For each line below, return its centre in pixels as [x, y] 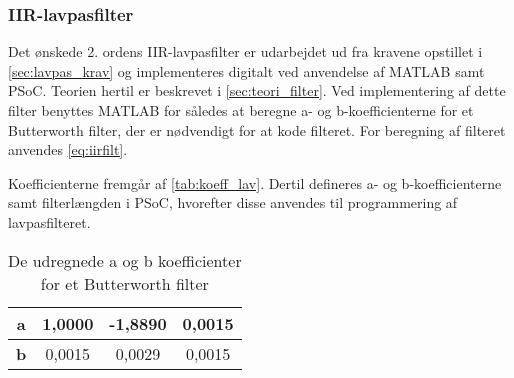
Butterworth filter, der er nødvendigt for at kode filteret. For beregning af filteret [257, 129]
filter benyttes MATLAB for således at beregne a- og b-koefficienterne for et [241, 110]
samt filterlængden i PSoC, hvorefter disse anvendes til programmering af [233, 202]
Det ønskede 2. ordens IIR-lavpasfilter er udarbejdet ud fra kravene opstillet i [245, 51]
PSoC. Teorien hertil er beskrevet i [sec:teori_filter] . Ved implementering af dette [257, 90]
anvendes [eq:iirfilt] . [68, 149]
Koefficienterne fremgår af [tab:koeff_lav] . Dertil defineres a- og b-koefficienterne [255, 182]
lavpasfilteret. [49, 221]
